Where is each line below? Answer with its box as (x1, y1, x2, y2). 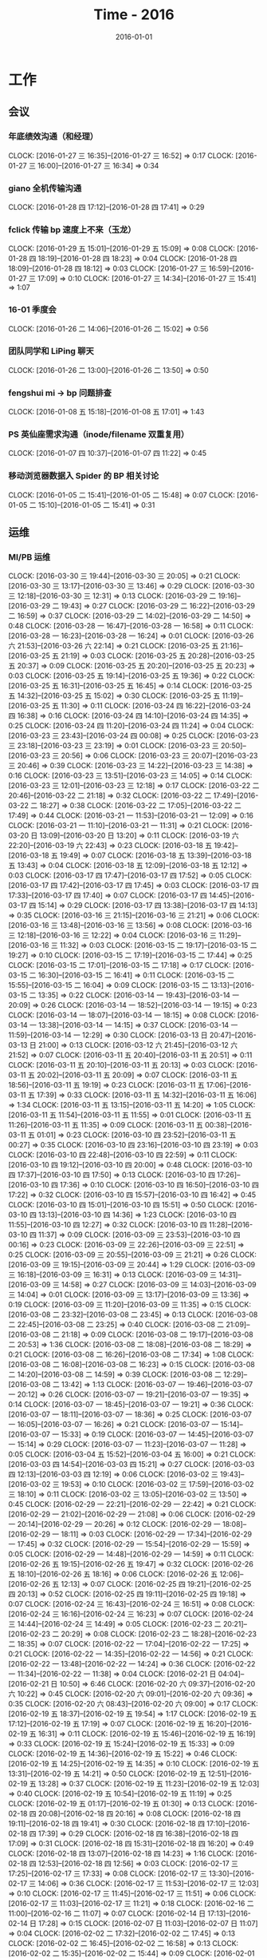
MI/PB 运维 (8, 552, 51, 563)
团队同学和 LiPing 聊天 (8, 346, 94, 357)
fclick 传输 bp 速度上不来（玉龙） (8, 224, 136, 235)
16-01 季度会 (8, 304, 57, 315)
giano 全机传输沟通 (8, 182, 82, 193)
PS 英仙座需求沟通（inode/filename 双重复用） (8, 429, 190, 440)
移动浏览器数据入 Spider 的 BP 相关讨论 (8, 470, 159, 482)
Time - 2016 (93, 6, 175, 24)
